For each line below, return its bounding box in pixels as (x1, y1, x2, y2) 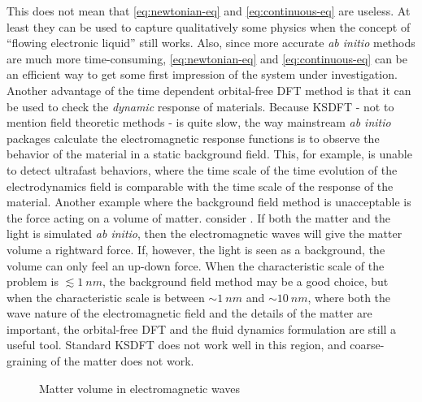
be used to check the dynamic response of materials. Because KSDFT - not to (7, 97, 394, 115)
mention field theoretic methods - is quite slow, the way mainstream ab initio (7, 114, 391, 131)
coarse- (350, 336, 385, 353)
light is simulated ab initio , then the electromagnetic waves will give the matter (7, 225, 402, 242)
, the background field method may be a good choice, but (102, 273, 389, 290)
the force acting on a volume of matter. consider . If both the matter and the (7, 209, 390, 226)
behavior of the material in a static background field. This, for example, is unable (7, 145, 412, 162)
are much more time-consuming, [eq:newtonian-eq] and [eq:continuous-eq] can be (7, 50, 407, 67)
